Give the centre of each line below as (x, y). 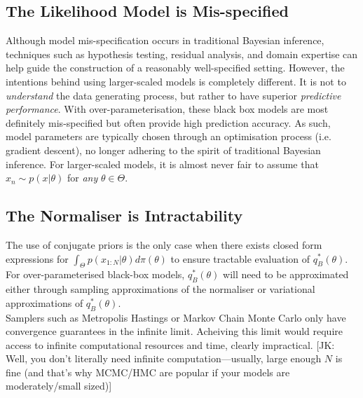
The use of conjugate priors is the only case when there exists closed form (164, 244)
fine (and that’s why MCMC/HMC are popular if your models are (148, 372)
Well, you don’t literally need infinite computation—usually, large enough (164, 358)
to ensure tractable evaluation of (240, 258)
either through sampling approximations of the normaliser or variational (160, 289)
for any (82, 178)
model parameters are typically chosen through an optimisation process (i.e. (169, 136)
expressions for (37, 258)
